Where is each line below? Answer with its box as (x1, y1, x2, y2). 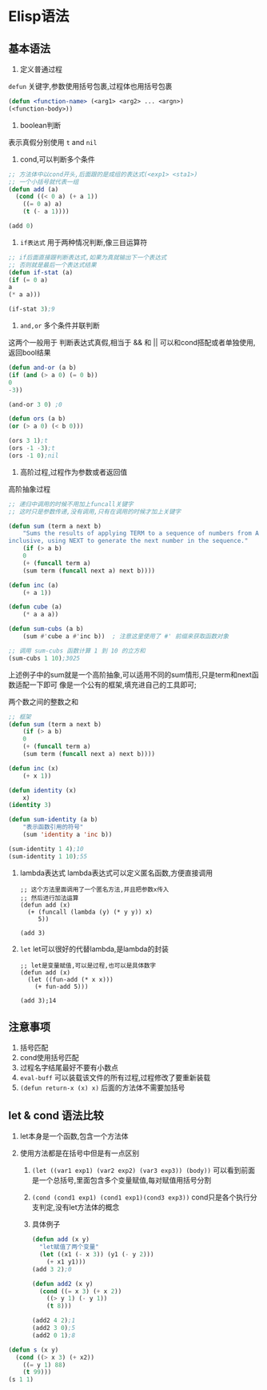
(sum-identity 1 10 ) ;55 (8, 852, 88, 861)
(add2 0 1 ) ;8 (31, 1331, 76, 1340)
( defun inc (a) (8, 581, 59, 589)
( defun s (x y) (8, 1346, 59, 1354)
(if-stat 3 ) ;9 (8, 305, 56, 313)
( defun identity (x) (8, 786, 78, 794)
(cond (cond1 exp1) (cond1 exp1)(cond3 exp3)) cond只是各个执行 (31, 1192, 250, 1202)
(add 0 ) (8, 222, 34, 230)
